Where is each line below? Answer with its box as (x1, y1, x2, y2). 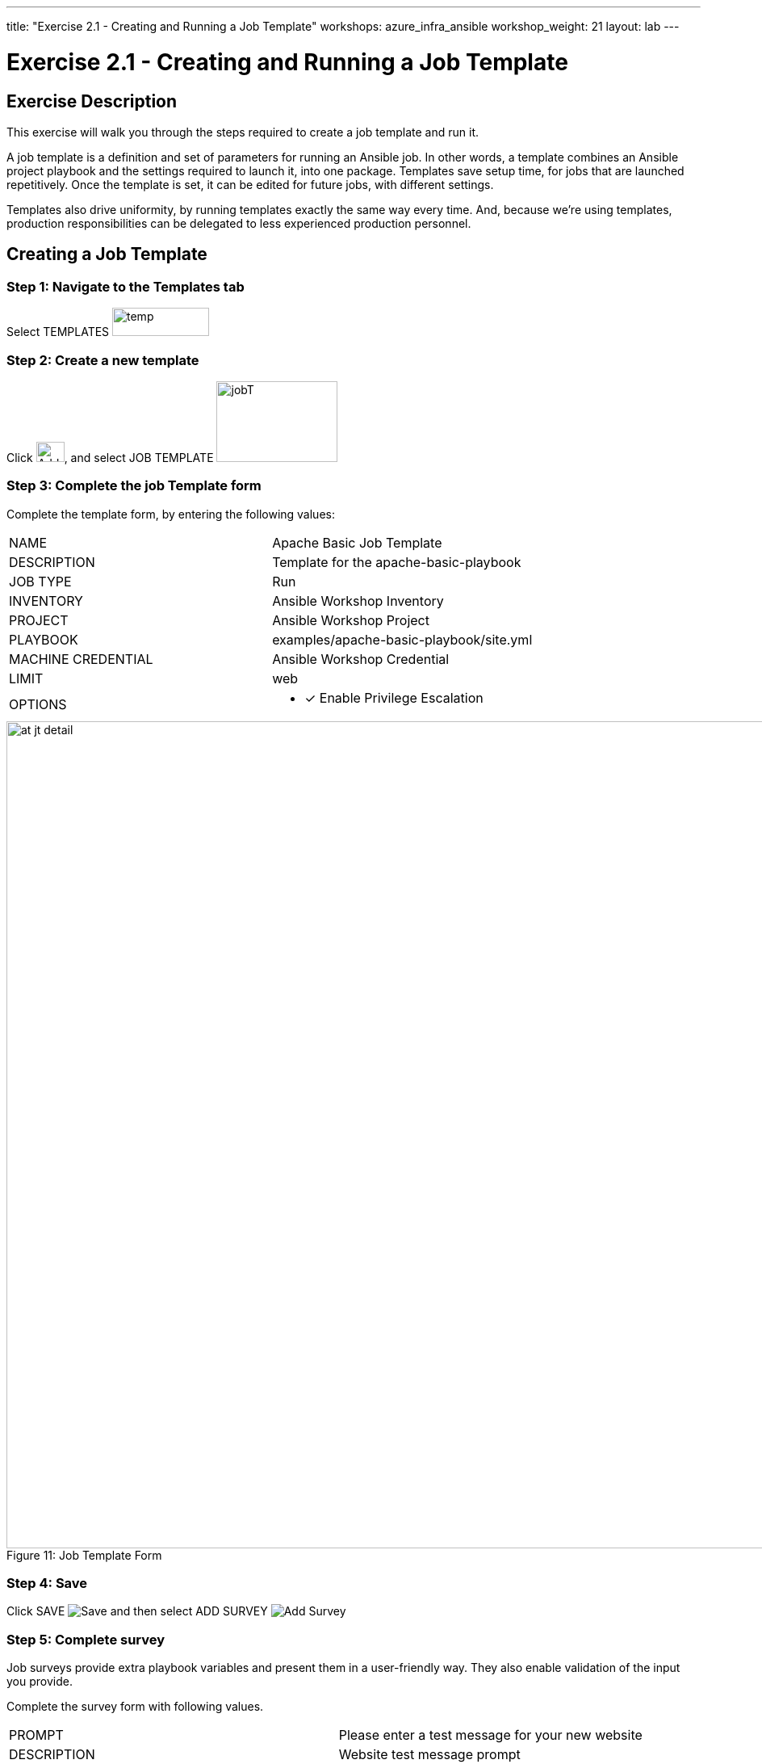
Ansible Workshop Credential (272, 650, 450, 667)
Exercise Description (6, 90, 178, 111)
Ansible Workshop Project (272, 611, 429, 628)
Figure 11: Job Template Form (6, 1548, 162, 1562)
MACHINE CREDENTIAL (9, 650, 153, 667)
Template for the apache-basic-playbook (272, 553, 521, 570)
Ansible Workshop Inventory (272, 592, 444, 609)
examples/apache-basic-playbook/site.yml (272, 631, 533, 648)
